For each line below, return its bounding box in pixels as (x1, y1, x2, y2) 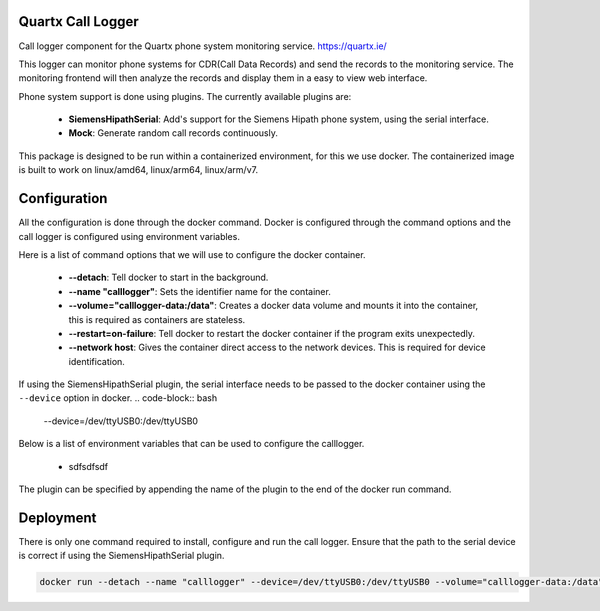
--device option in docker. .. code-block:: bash (18, 392, 218, 404)
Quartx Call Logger (18, 13, 139, 30)
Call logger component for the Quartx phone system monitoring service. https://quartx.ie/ (18, 40, 387, 52)
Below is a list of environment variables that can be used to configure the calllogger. (18, 438, 365, 450)
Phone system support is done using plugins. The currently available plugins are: (18, 90, 352, 102)
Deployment (18, 509, 97, 526)
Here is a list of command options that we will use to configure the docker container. (18, 248, 366, 260)
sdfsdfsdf (68, 460, 109, 472)
